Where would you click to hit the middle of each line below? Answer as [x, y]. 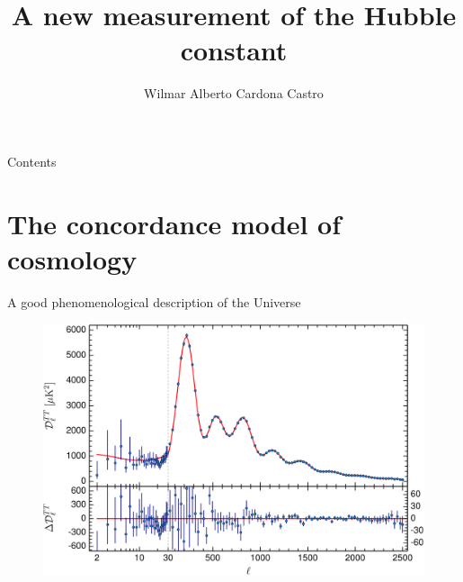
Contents [32, 161]
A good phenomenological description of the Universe [154, 301]
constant [234, 50]
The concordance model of [174, 223]
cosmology [72, 258]
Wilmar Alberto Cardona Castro [234, 93]
